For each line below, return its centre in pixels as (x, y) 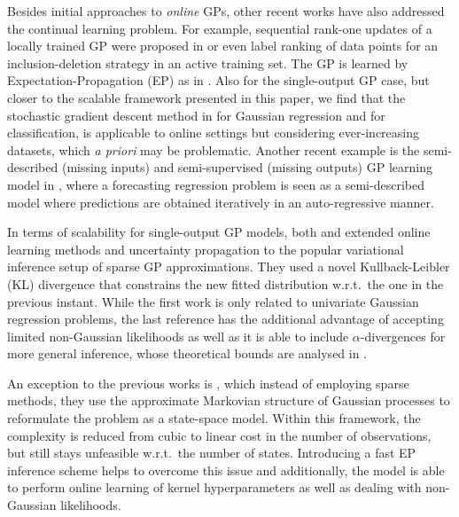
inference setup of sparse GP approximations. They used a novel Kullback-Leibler (229, 266)
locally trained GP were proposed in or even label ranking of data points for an (223, 46)
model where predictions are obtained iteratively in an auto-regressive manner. (221, 202)
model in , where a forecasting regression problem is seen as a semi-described (216, 184)
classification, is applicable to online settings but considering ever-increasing (213, 133)
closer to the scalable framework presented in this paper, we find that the (206, 97)
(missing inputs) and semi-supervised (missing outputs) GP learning (247, 167)
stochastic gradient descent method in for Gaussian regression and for (196, 115)
